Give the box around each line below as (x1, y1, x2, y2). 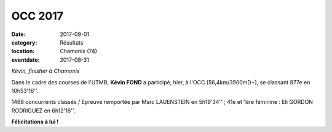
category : (11, 38, 38, 46)
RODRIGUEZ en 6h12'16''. (11, 107, 76, 114)
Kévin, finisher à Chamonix (11, 67, 80, 75)
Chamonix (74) (60, 48, 98, 55)
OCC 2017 (11, 9, 64, 23)
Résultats (60, 38, 84, 46)
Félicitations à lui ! (11, 118, 59, 125)
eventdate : (11, 56, 40, 64)
